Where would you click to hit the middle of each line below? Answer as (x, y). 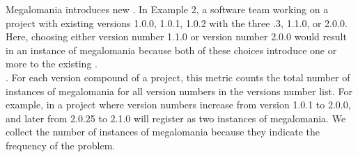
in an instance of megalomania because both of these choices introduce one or (171, 50)
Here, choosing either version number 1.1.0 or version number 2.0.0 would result (176, 36)
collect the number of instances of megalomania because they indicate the (163, 132)
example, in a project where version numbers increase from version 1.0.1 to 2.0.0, (178, 105)
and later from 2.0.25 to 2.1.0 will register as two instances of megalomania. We (176, 118)
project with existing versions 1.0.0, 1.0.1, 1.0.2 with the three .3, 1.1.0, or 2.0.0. (177, 23)
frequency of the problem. (61, 145)
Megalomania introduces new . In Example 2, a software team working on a (167, 9)
